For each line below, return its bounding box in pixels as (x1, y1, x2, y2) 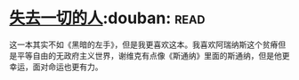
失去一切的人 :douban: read (9, 8, 206, 28)
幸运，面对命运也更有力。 (9, 61, 103, 72)
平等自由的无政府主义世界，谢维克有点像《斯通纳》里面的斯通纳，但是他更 (16, 50, 290, 60)
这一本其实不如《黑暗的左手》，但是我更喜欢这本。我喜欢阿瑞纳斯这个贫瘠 (9, 39, 279, 50)
